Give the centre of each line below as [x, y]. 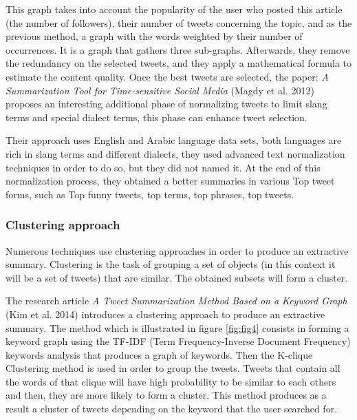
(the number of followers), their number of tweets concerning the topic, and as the [179, 22]
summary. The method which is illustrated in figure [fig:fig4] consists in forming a [177, 327]
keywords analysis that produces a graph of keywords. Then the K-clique [159, 354]
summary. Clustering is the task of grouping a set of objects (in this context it [171, 264]
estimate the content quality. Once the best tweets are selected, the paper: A [167, 76]
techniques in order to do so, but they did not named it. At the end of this [163, 167]
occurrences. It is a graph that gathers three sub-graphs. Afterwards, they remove [178, 49]
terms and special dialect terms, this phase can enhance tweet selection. [156, 117]
